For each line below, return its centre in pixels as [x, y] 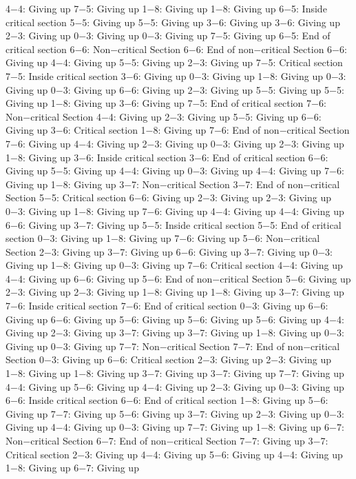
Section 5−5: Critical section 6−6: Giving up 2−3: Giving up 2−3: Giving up [168, 197]
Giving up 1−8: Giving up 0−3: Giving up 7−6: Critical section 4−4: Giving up [174, 265]
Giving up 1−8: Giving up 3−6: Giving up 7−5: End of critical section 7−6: [166, 103]
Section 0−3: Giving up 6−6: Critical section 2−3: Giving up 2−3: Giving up [168, 359]
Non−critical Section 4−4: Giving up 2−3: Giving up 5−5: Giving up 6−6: [164, 116]
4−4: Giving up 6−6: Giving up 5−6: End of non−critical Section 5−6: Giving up [178, 278]
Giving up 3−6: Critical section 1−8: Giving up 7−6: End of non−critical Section [178, 130]
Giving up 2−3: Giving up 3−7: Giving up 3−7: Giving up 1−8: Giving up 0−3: [175, 333]
